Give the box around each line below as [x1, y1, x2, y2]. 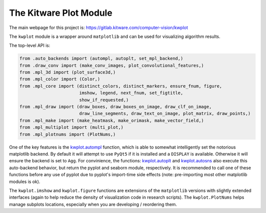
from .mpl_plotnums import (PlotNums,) [19, 131, 116, 137]
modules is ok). [9, 179, 40, 184]
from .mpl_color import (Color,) [19, 76, 100, 82]
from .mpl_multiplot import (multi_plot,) [19, 124, 124, 130]
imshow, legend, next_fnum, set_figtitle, [79, 90, 183, 96]
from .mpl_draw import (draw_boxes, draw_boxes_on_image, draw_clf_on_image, [19, 104, 212, 110]
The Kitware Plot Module [9, 7, 113, 18]
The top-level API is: [9, 42, 50, 49]
